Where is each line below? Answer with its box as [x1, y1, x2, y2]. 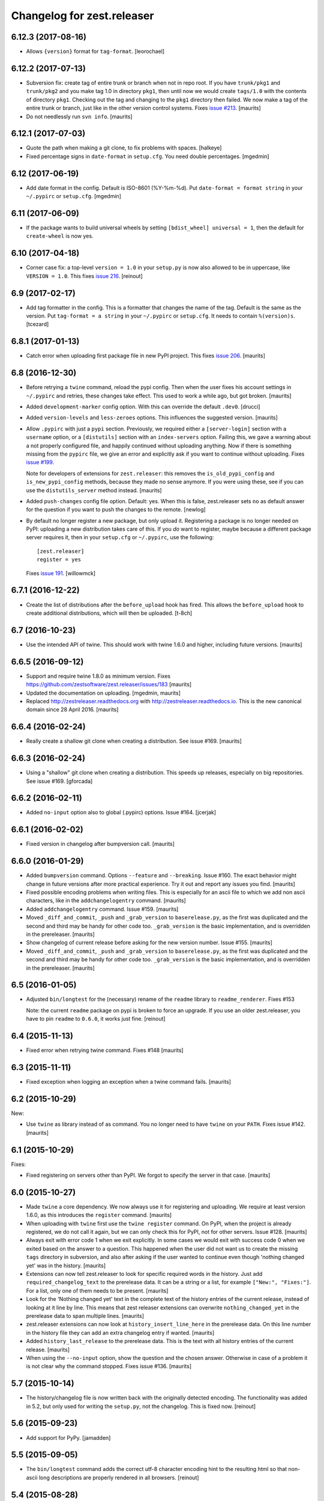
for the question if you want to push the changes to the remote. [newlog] [26, 506, 206, 513]
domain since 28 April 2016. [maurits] [26, 706, 119, 713]
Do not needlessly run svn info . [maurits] [26, 113, 133, 120]
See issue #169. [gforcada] [26, 778, 93, 785]
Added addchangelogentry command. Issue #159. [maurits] [26, 905, 179, 913]
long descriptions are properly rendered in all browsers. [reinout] [38, 1474, 199, 1481]
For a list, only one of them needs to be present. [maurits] [26, 1287, 169, 1294]
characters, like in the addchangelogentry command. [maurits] [26, 897, 186, 904]
